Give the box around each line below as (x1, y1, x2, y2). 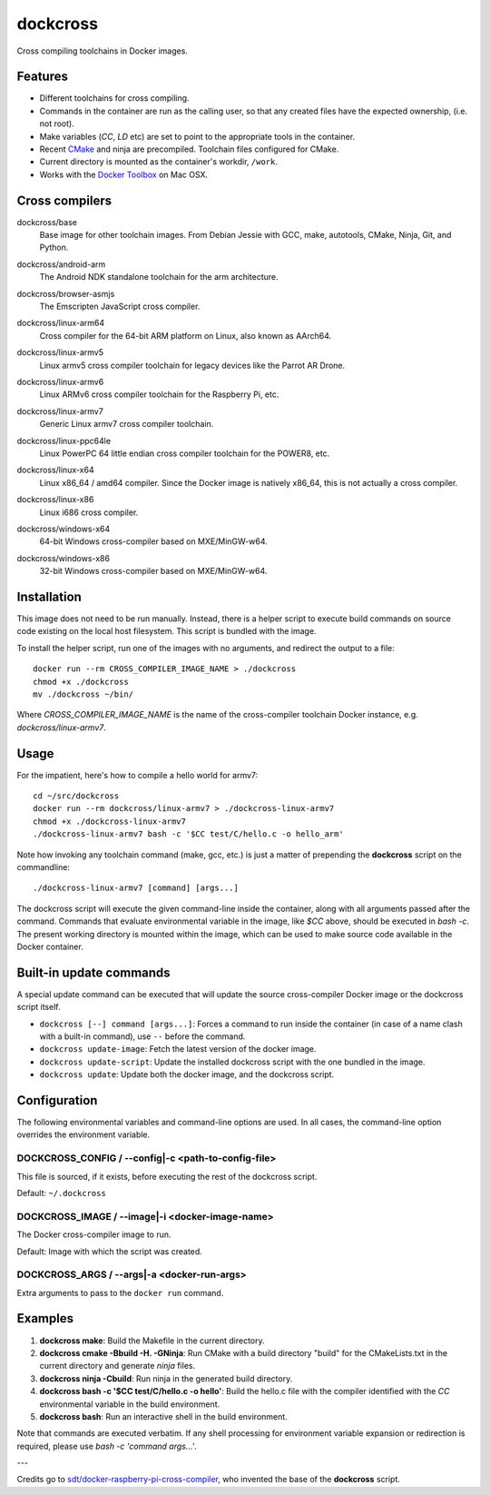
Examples (16, 1311, 74, 1326)
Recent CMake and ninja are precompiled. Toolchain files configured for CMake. (39, 144, 339, 154)
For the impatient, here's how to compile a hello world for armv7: (16, 769, 259, 780)
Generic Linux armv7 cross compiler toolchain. (39, 419, 214, 430)
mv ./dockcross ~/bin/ (33, 688, 134, 699)
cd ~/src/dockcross (33, 791, 120, 801)
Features (16, 69, 68, 84)
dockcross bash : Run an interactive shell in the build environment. (39, 1411, 288, 1421)
